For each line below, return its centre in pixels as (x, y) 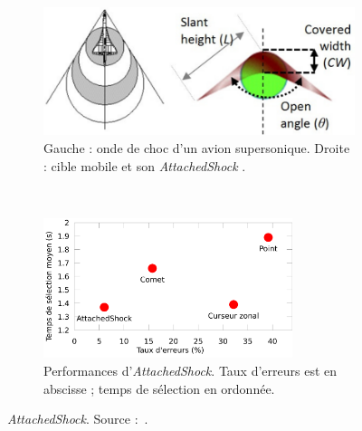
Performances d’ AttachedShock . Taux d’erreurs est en (191, 370)
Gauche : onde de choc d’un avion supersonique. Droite (197, 148)
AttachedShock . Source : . (78, 419)
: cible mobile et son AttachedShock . (145, 165)
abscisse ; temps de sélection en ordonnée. (159, 388)
